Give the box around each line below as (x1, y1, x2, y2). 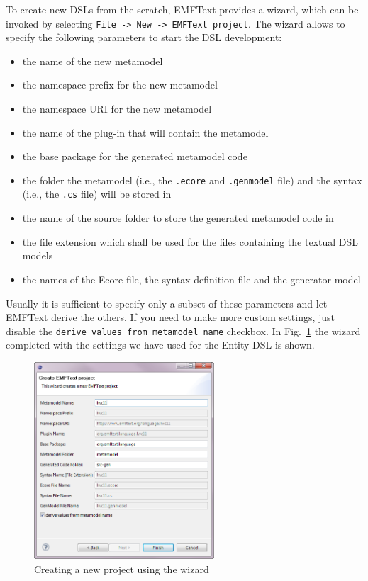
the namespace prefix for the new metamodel (22, 77, 218, 92)
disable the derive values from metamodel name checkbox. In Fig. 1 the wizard (6, 323, 361, 338)
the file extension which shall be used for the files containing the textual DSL (22, 234, 359, 249)
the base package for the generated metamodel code (22, 149, 247, 164)
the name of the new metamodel (22, 53, 163, 68)
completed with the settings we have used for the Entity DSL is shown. (6, 337, 315, 352)
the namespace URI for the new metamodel (22, 101, 212, 116)
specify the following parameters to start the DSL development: (6, 30, 282, 45)
